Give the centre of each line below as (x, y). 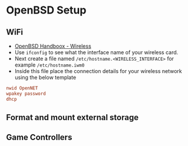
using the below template (45, 77)
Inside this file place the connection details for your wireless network (98, 71)
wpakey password (26, 94)
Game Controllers (39, 137)
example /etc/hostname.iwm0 (50, 65)
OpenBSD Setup (46, 10)
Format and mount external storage (72, 117)
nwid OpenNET (22, 88)
